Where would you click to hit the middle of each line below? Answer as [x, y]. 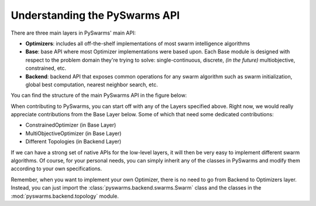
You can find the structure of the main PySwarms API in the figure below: [99, 95]
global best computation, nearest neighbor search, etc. [92, 85]
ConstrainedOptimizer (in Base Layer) [71, 125]
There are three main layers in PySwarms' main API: [73, 33]
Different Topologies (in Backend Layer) [73, 141]
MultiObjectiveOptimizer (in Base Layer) [73, 133]
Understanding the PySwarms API [95, 15]
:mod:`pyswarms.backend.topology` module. [65, 196]
